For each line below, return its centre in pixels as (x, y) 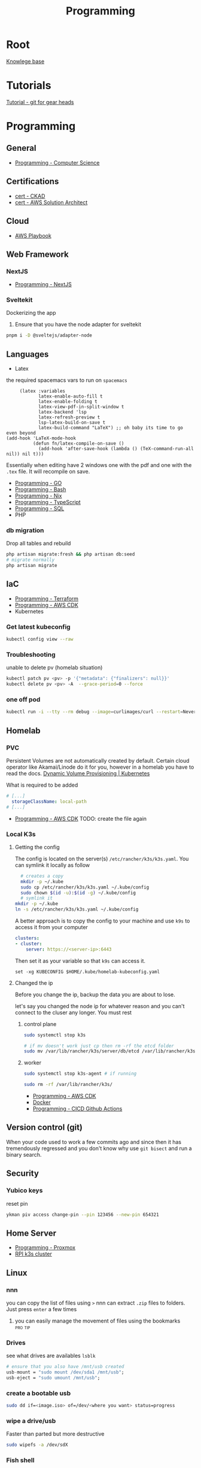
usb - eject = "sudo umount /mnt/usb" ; (53, 1378)
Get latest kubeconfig (38, 627)
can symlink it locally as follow (52, 865)
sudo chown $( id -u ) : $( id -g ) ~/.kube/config (78, 893)
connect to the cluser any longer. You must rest (73, 1012)
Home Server (31, 1233)
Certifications (33, 182)
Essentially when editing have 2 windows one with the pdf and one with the (99, 465)
